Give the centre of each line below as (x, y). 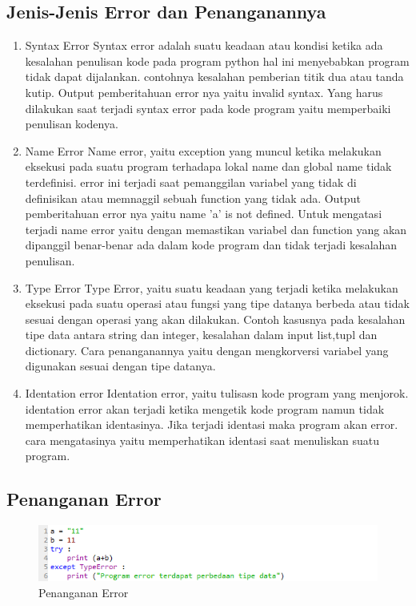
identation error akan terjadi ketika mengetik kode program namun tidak (205, 408)
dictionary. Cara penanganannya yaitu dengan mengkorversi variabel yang (207, 350)
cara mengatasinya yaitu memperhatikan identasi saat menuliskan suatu (202, 440)
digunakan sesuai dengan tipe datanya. (120, 366)
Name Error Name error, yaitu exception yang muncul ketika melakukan (203, 150)
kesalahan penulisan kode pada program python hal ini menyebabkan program (217, 61)
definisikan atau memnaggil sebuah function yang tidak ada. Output (193, 198)
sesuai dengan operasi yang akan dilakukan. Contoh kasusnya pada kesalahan (215, 319)
